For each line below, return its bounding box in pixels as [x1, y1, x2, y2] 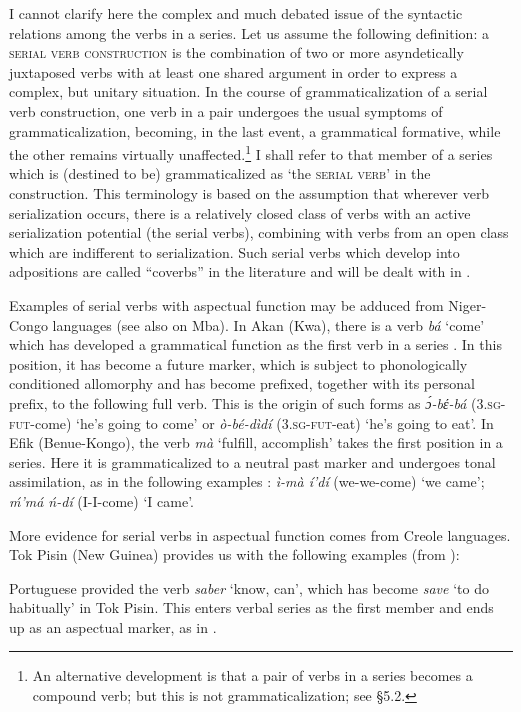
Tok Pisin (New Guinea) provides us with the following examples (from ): [9, 544, 460, 565]
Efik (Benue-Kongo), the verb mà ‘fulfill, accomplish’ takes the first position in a [9, 432, 503, 453]
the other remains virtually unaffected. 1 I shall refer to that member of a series [9, 141, 493, 164]
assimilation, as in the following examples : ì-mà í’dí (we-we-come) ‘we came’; [9, 471, 485, 492]
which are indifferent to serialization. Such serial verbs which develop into [9, 241, 460, 262]
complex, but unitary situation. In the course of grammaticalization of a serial [9, 81, 488, 102]
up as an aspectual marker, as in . [9, 616, 217, 637]
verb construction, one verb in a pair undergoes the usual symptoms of [9, 100, 443, 121]
